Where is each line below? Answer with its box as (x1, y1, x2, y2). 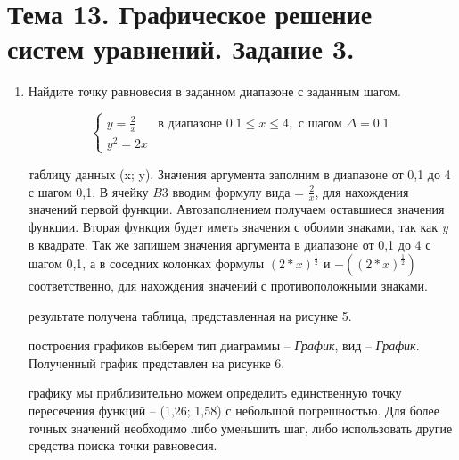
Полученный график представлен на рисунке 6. (28, 353, 285, 372)
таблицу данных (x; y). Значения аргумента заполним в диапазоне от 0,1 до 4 (28, 164, 451, 183)
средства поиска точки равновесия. (28, 436, 217, 455)
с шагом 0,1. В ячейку (28, 182, 149, 201)
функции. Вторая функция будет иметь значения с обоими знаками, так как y (28, 217, 448, 235)
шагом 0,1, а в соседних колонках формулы (28, 254, 265, 273)
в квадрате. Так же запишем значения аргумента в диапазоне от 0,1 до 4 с (28, 234, 431, 253)
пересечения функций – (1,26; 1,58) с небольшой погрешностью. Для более (28, 401, 439, 420)
